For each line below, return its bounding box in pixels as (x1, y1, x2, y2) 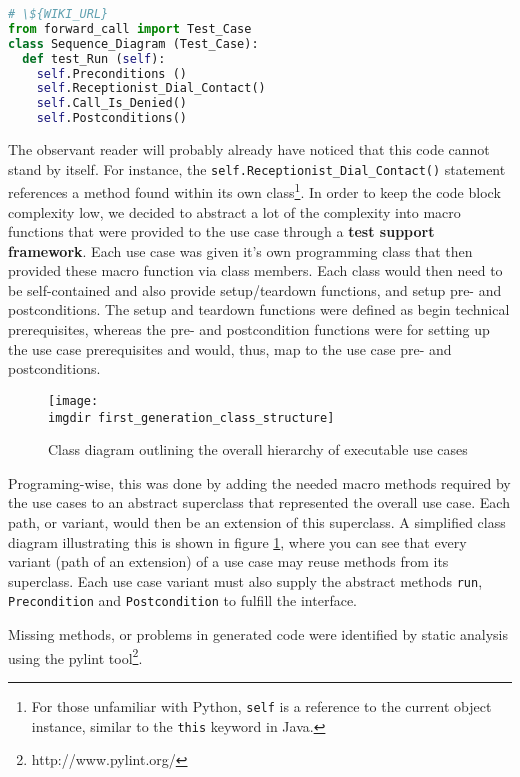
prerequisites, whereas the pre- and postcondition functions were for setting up (8, 319, 490, 340)
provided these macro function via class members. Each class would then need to (8, 260, 503, 281)
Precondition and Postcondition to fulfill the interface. (8, 590, 358, 611)
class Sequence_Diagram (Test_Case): (8, 36, 259, 51)
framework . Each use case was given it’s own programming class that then (8, 240, 473, 261)
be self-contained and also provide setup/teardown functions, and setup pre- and (8, 279, 502, 300)
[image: (48, 393, 99, 408)
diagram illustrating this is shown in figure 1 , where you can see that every (8, 531, 467, 552)
